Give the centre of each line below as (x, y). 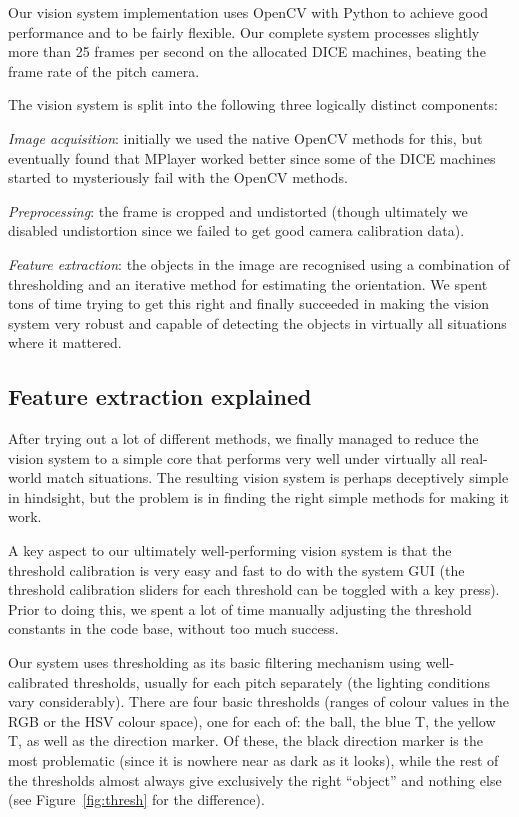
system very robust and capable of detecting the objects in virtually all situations (257, 322)
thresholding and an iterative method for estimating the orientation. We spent (248, 283)
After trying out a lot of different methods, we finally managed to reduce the (243, 438)
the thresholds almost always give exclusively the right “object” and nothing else (255, 779)
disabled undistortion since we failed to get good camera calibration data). (236, 230)
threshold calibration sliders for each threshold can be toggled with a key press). (254, 589)
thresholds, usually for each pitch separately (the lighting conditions (282, 681)
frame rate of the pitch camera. (104, 70)
